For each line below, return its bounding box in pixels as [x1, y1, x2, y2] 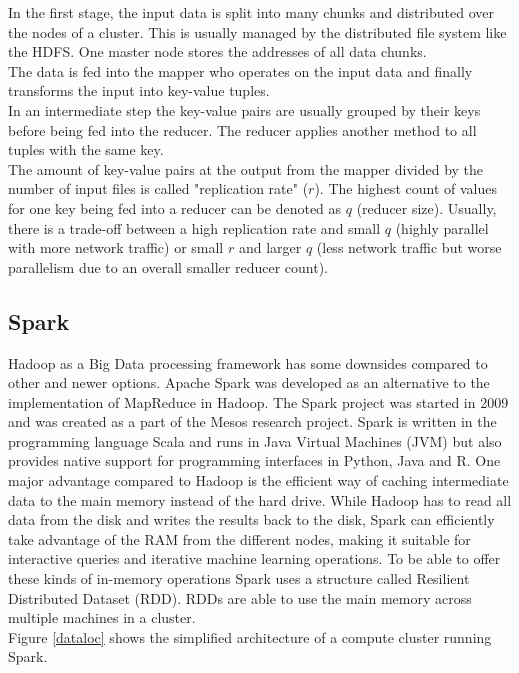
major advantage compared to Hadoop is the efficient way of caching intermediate [8, 470, 509, 491]
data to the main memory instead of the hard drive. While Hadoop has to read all [8, 489, 512, 510]
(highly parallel [395, 217, 489, 238]
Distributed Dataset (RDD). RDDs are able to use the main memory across [8, 587, 472, 608]
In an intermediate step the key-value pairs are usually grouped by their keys [8, 99, 481, 120]
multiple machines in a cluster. [8, 607, 196, 628]
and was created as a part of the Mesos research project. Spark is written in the [8, 411, 497, 432]
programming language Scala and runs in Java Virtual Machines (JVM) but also [8, 430, 502, 451]
